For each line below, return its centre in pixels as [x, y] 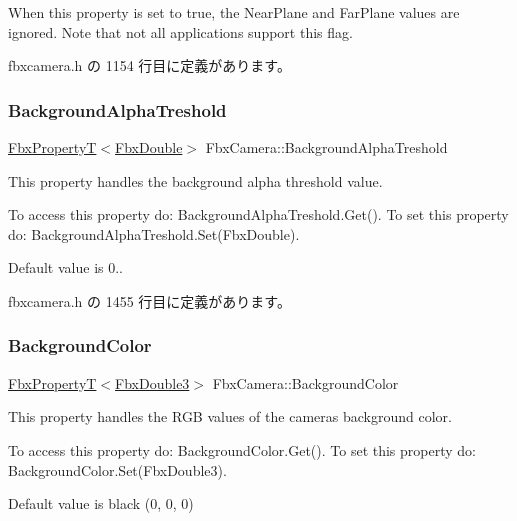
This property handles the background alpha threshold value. [195, 180]
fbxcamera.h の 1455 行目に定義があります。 [149, 300]
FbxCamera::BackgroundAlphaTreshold [326, 147]
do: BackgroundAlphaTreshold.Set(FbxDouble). [154, 233]
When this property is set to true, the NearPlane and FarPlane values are [234, 12]
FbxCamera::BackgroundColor [305, 382]
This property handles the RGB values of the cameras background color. [230, 416]
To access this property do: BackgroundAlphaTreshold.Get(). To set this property [258, 214]
